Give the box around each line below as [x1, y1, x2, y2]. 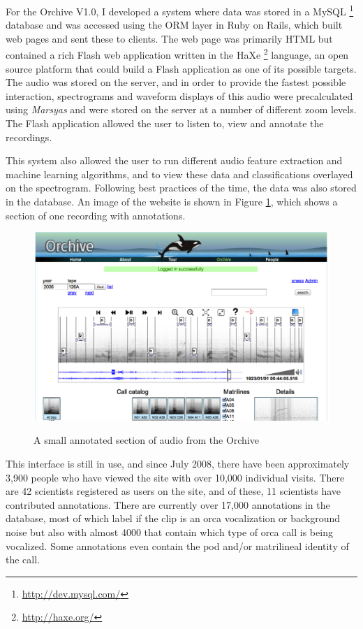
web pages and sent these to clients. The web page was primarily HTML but [6, 31, 333, 45]
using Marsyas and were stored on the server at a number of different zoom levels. [6, 102, 357, 117]
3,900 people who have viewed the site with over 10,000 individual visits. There [6, 470, 345, 484]
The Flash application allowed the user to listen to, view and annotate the [6, 116, 324, 131]
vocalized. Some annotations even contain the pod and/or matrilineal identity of [6, 538, 349, 553]
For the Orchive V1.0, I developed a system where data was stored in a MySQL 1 [6, 2, 354, 18]
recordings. [6, 129, 52, 144]
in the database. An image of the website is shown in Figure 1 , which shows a [6, 194, 338, 209]
